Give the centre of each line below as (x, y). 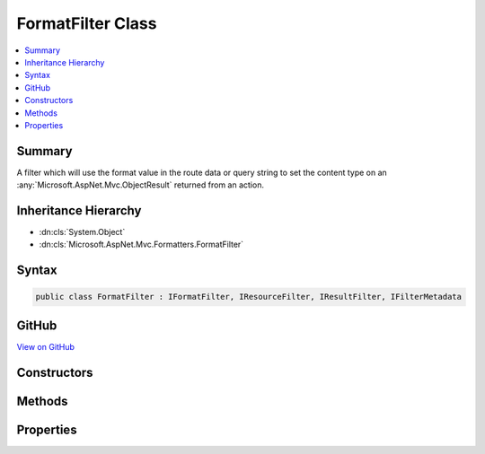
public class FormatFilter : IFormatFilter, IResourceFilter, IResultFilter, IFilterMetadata (249, 297)
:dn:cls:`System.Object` (82, 232)
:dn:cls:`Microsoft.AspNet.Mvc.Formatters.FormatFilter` (141, 244)
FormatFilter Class (87, 23)
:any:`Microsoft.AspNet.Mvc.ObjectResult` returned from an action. (141, 185)
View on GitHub (46, 346)
